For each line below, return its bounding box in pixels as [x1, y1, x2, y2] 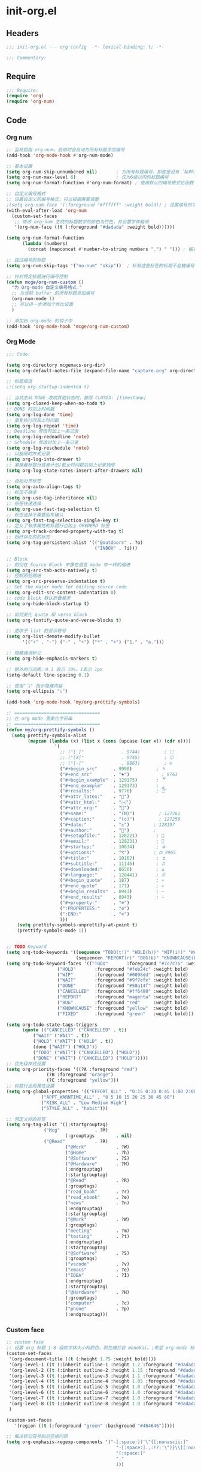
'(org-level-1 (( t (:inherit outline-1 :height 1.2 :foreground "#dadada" [8, 1362, 199, 1368]
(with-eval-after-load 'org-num [6, 207, 87, 214]
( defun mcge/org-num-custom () [6, 279, 84, 285]
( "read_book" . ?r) [65, 1189, 130, 1195]
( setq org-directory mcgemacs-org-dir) [6, 362, 106, 368]
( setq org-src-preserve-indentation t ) [6, 578, 106, 585]
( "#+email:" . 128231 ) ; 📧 [59, 839, 165, 845]
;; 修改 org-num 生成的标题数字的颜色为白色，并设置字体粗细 [14, 219, 149, 225]
